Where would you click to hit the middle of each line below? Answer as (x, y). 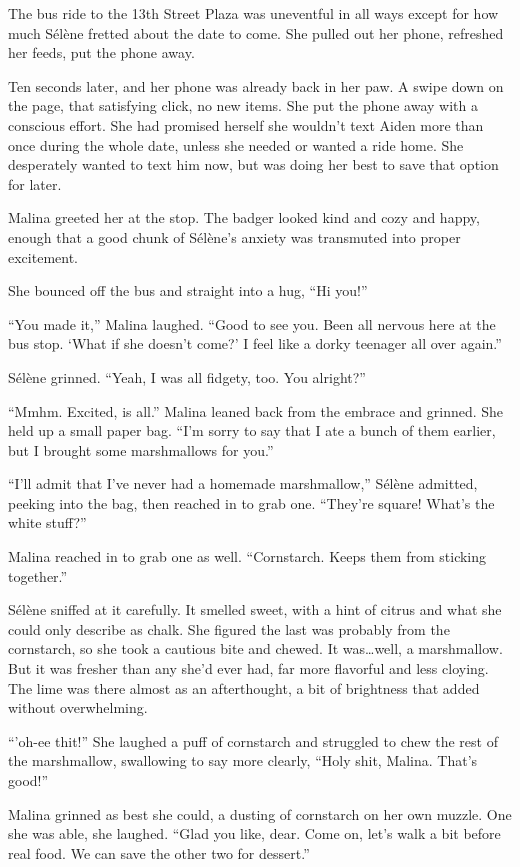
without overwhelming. (78, 707)
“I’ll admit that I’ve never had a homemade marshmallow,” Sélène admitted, (243, 483)
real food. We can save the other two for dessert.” (159, 852)
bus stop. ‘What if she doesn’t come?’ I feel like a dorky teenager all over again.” (255, 343)
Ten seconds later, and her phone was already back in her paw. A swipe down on (256, 85)
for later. (35, 183)
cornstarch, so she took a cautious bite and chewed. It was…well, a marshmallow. (255, 648)
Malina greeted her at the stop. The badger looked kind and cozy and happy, (244, 217)
